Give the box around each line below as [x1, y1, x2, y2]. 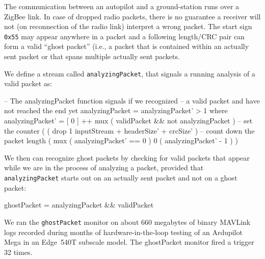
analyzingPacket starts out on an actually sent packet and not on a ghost [4, 172, 237, 183]
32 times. [4, 246, 33, 257]
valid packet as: [4, 78, 52, 89]
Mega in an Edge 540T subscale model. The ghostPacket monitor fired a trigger [4, 237, 254, 247]
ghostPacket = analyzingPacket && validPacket [4, 199, 154, 210]
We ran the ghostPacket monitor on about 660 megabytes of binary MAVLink [4, 216, 251, 227]
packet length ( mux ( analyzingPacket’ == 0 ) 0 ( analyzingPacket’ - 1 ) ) [4, 135, 238, 146]
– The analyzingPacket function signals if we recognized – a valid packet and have [4, 95, 260, 106]
